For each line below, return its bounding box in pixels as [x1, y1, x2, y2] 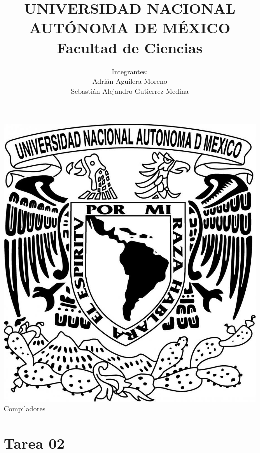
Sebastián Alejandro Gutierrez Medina [71, 85, 189, 96]
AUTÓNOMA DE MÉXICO [29, 17, 231, 38]
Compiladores [4, 403, 46, 414]
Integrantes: [111, 66, 148, 76]
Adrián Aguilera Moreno [92, 76, 167, 86]
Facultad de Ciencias [57, 37, 203, 57]
